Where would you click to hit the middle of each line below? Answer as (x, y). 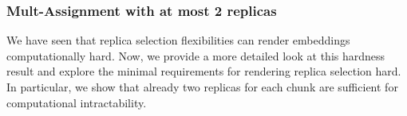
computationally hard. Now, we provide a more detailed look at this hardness (196, 55)
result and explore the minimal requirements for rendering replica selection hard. (204, 71)
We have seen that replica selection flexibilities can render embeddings (178, 40)
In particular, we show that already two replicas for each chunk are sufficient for (202, 87)
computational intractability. (77, 102)
